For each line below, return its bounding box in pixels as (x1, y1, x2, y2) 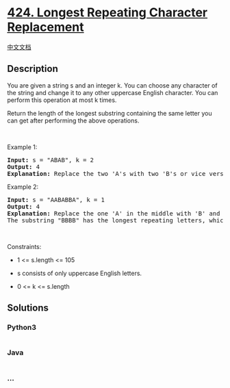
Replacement (7, 19, 84, 35)
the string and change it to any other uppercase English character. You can (7, 88, 218, 96)
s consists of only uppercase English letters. (16, 269, 142, 277)
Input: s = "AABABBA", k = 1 (7, 196, 105, 203)
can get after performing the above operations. (7, 116, 140, 125)
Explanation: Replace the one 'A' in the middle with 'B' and (7, 209, 220, 217)
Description (7, 63, 58, 75)
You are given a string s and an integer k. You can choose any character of (7, 81, 218, 90)
